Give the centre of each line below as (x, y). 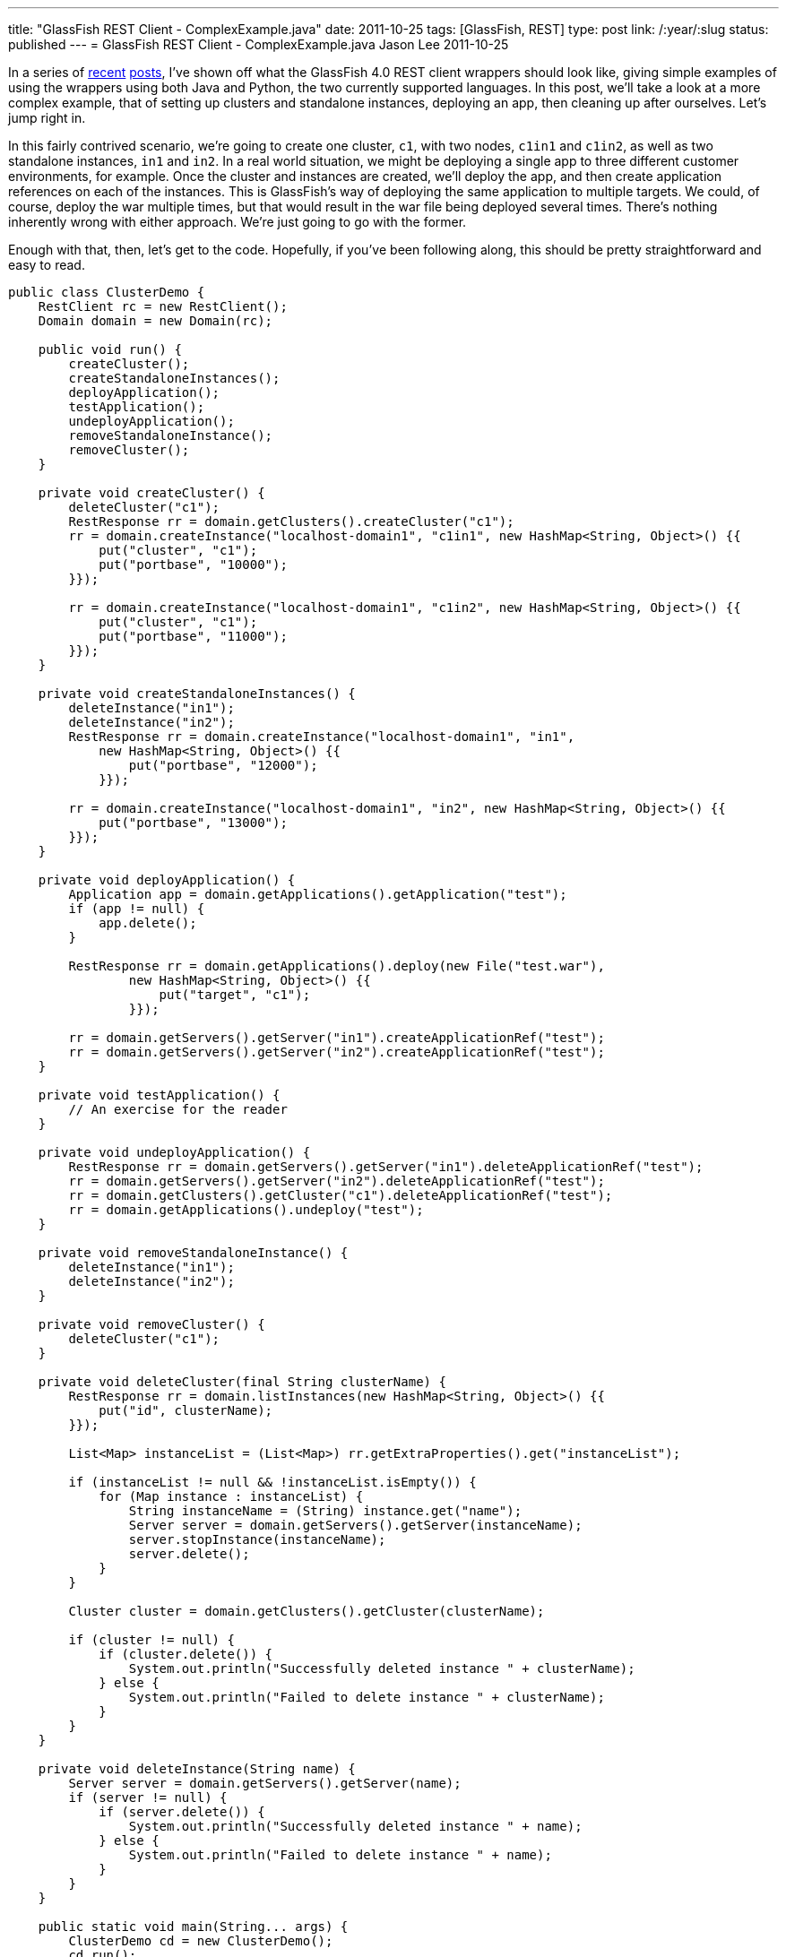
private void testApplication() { (159, 1095)
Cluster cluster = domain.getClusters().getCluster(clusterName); (307, 1611)
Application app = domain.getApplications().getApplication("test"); (318, 894)
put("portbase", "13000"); (193, 823)
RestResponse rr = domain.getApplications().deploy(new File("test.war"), (337, 966)
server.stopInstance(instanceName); (257, 1539)
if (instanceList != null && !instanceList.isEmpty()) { (272, 1482)
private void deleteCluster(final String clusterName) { (242, 1382)
